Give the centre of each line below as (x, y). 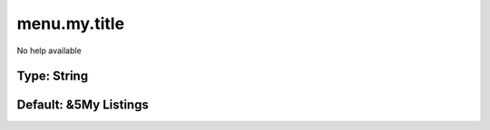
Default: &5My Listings (83, 105)
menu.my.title (71, 23)
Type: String (53, 76)
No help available (49, 51)
